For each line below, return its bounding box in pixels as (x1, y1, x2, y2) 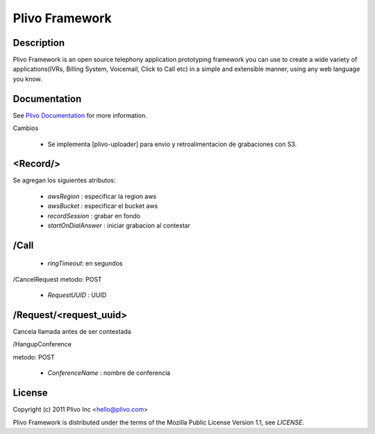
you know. (12, 74, 42, 83)
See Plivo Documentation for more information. (12, 111, 147, 120)
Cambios (12, 124, 39, 132)
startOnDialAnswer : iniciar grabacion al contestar (47, 221, 191, 230)
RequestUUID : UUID (47, 291, 107, 299)
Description (12, 37, 65, 49)
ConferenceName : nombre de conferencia (47, 369, 171, 377)
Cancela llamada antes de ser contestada (12, 328, 131, 336)
